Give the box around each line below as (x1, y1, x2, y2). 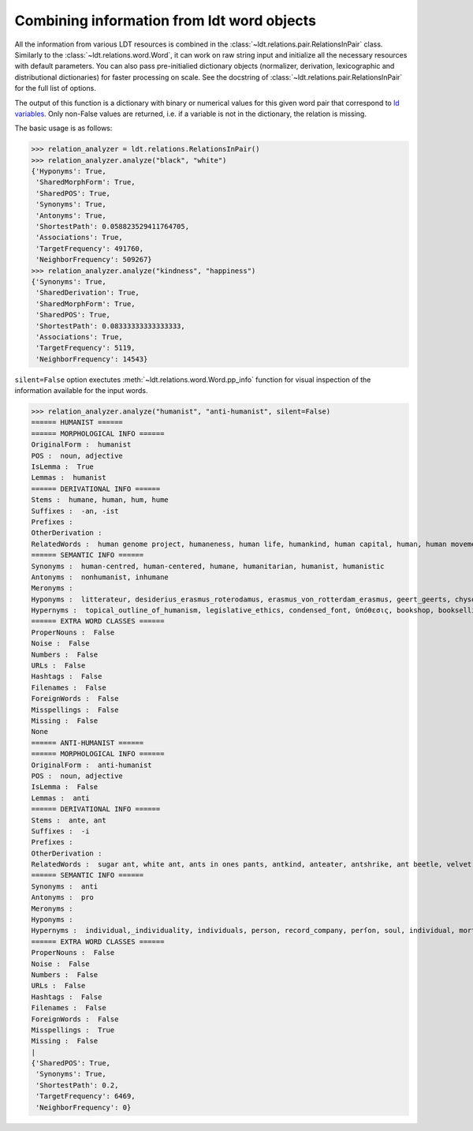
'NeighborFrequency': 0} (35, 1103, 132, 1112)
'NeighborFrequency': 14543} (35, 354, 148, 363)
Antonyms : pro (31, 893, 95, 902)
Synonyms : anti (31, 882, 99, 891)
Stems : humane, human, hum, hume (31, 496, 169, 504)
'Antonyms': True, (35, 211, 106, 220)
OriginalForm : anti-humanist (31, 760, 153, 770)
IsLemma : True (31, 463, 95, 471)
